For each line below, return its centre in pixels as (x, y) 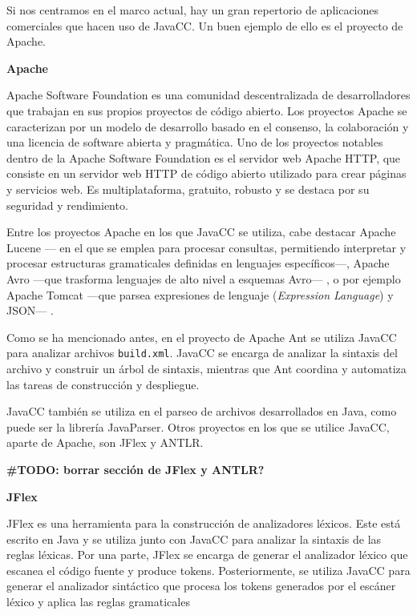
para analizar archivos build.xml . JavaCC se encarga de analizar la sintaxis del (202, 353)
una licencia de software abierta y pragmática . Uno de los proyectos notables (195, 142)
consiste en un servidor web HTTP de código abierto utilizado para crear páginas (206, 173)
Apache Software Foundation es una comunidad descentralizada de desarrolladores (208, 95)
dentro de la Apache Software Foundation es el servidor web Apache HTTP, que (204, 157)
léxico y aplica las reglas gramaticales (98, 602)
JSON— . (30, 310)
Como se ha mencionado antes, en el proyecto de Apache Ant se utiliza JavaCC (202, 337)
